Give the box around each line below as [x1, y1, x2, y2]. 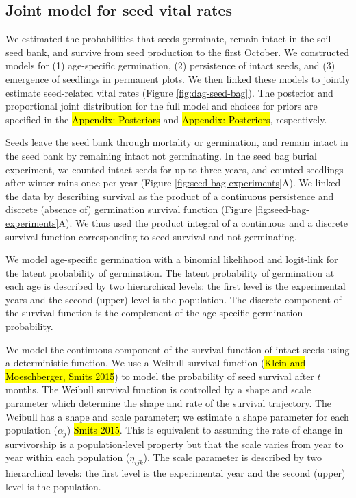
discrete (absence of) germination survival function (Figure [5, 202, 252, 216]
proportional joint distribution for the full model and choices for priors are [5, 99, 318, 113]
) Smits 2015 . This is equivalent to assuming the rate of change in [66, 423, 343, 437]
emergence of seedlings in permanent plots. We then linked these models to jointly [5, 71, 351, 86]
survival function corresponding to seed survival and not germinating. [5, 229, 298, 243]
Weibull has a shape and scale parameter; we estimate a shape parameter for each [5, 409, 349, 423]
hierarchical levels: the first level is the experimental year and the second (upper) [5, 466, 346, 480]
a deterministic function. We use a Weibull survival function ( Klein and [5, 356, 306, 370]
